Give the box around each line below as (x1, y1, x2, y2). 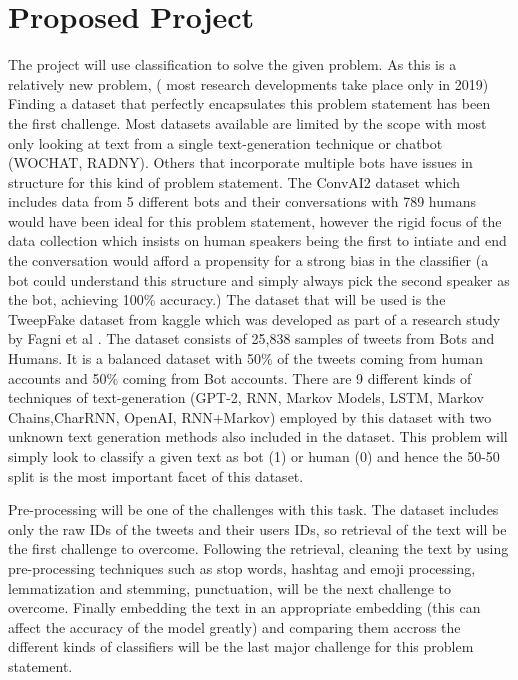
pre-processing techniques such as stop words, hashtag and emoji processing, (8, 557, 476, 578)
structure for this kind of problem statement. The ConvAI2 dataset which (8, 171, 460, 192)
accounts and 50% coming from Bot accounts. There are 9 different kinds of (8, 367, 472, 388)
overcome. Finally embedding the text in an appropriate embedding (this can (8, 597, 481, 618)
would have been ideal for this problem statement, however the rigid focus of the (8, 210, 502, 231)
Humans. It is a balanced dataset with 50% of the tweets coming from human (8, 348, 484, 369)
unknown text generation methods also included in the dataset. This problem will (8, 426, 508, 447)
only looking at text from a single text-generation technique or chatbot (8, 132, 443, 153)
